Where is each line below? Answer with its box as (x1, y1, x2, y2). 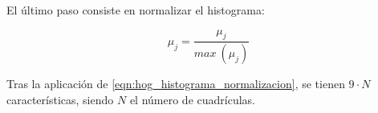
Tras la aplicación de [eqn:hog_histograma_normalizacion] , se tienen (6, 75, 345, 92)
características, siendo (6, 91, 114, 107)
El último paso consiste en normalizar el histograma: (6, 2, 265, 18)
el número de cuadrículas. (129, 91, 255, 107)
